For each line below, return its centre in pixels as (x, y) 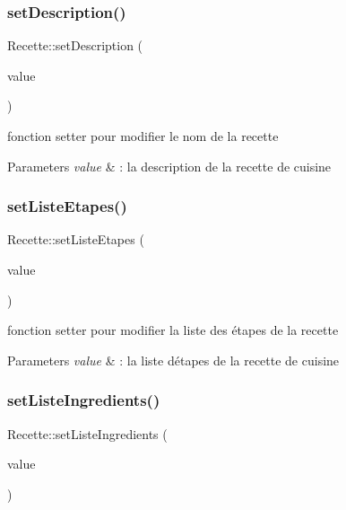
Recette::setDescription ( (75, 45)
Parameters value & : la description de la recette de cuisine (169, 166)
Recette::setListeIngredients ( (87, 433)
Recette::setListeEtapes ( (76, 239)
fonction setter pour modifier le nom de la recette (143, 136)
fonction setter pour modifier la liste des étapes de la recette (173, 330)
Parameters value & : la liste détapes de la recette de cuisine (173, 360)
